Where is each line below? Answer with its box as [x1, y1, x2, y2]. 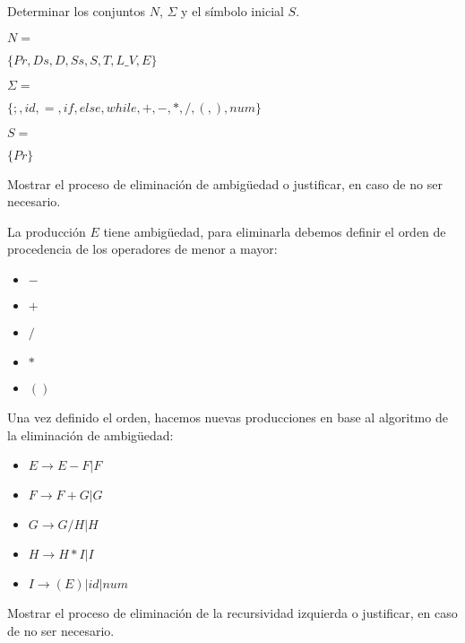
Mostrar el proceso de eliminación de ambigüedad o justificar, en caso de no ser [7, 174, 443, 193]
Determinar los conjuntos [7, 2, 146, 20]
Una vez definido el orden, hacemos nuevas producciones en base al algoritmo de [7, 407, 448, 426]
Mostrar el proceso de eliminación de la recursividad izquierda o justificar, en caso [7, 604, 458, 622]
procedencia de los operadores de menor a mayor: [7, 239, 278, 258]
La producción [7, 222, 86, 240]
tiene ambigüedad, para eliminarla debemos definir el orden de [103, 222, 446, 240]
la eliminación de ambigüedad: [7, 425, 174, 444]
